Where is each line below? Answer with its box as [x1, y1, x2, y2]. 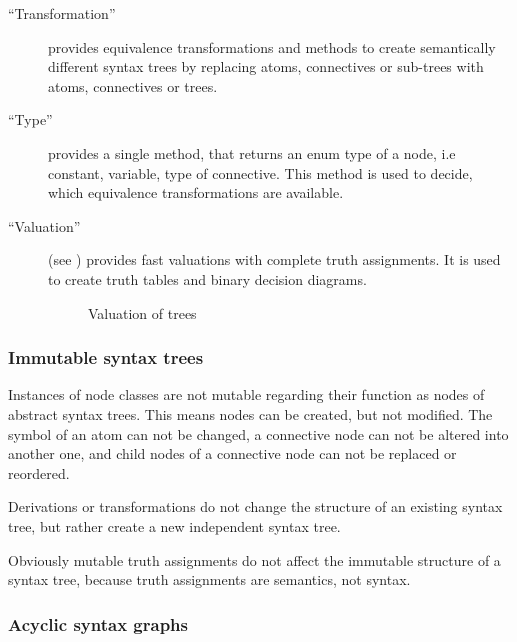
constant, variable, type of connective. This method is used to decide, [48, 162, 473, 183]
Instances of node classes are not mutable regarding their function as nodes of [8, 384, 485, 405]
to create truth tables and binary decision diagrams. [48, 268, 367, 289]
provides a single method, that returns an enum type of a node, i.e [48, 142, 456, 163]
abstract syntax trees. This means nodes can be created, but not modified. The [8, 403, 493, 424]
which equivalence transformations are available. [48, 182, 344, 203]
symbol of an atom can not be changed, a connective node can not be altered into [8, 423, 509, 444]
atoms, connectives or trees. [48, 75, 218, 96]
